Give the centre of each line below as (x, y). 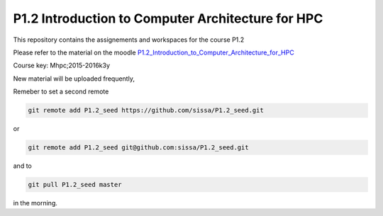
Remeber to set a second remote (61, 91)
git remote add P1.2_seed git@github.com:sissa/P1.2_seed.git (138, 148)
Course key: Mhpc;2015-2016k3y (61, 66)
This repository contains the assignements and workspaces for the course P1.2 (129, 40)
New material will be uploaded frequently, (74, 79)
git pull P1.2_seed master (75, 185)
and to (22, 166)
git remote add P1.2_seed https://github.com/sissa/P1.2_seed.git (146, 110)
